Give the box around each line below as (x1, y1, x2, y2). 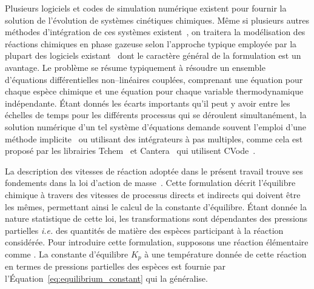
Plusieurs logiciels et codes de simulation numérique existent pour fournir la (5, 2, 287, 14)
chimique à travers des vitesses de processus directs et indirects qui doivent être (5, 188, 301, 201)
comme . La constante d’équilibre (5, 247, 129, 260)
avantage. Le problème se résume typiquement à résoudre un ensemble (5, 61, 266, 73)
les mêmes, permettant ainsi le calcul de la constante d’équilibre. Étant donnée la (5, 200, 307, 213)
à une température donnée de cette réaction (144, 247, 307, 260)
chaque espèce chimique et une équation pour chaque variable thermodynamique (5, 85, 304, 98)
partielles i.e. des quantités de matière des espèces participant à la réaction (5, 224, 284, 236)
